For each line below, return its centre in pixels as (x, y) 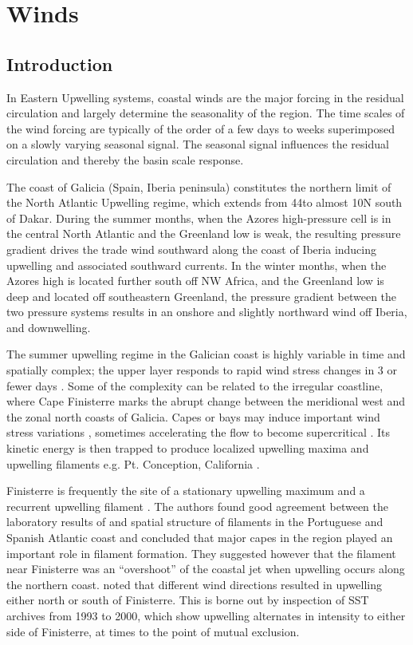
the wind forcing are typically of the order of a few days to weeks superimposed (201, 128)
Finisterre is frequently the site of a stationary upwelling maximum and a (186, 491)
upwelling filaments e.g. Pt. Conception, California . (133, 463)
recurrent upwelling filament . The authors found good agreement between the (198, 506)
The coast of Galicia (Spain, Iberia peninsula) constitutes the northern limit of (199, 186)
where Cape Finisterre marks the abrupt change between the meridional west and (206, 401)
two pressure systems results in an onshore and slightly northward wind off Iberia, (207, 312)
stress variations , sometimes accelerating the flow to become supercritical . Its (199, 432)
